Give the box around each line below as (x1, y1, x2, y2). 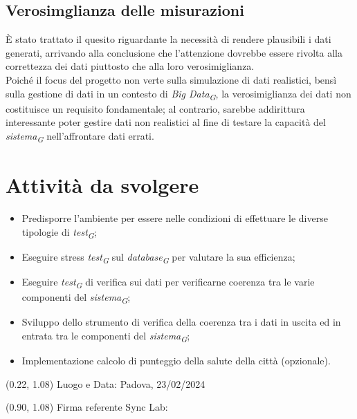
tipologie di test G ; (21, 224, 97, 241)
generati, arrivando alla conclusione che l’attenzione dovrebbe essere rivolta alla (6, 45, 342, 59)
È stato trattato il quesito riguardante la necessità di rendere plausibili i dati (6, 32, 331, 46)
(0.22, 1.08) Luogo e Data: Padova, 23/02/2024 (6, 376, 205, 391)
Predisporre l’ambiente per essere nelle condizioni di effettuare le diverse (21, 211, 328, 225)
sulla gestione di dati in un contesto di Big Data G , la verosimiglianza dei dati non (6, 86, 351, 102)
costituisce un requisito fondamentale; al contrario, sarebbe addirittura (6, 101, 305, 115)
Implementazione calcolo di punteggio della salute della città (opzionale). (21, 353, 331, 367)
